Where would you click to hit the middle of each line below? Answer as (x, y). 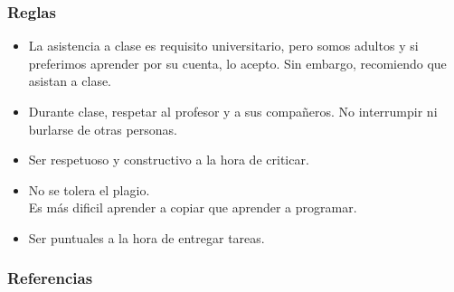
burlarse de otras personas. (103, 129)
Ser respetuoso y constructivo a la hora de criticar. (169, 160)
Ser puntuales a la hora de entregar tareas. (147, 237)
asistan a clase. (70, 81)
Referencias (50, 278)
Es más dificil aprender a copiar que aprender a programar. (193, 207)
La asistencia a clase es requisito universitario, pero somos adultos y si (223, 46)
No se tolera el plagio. (89, 189)
